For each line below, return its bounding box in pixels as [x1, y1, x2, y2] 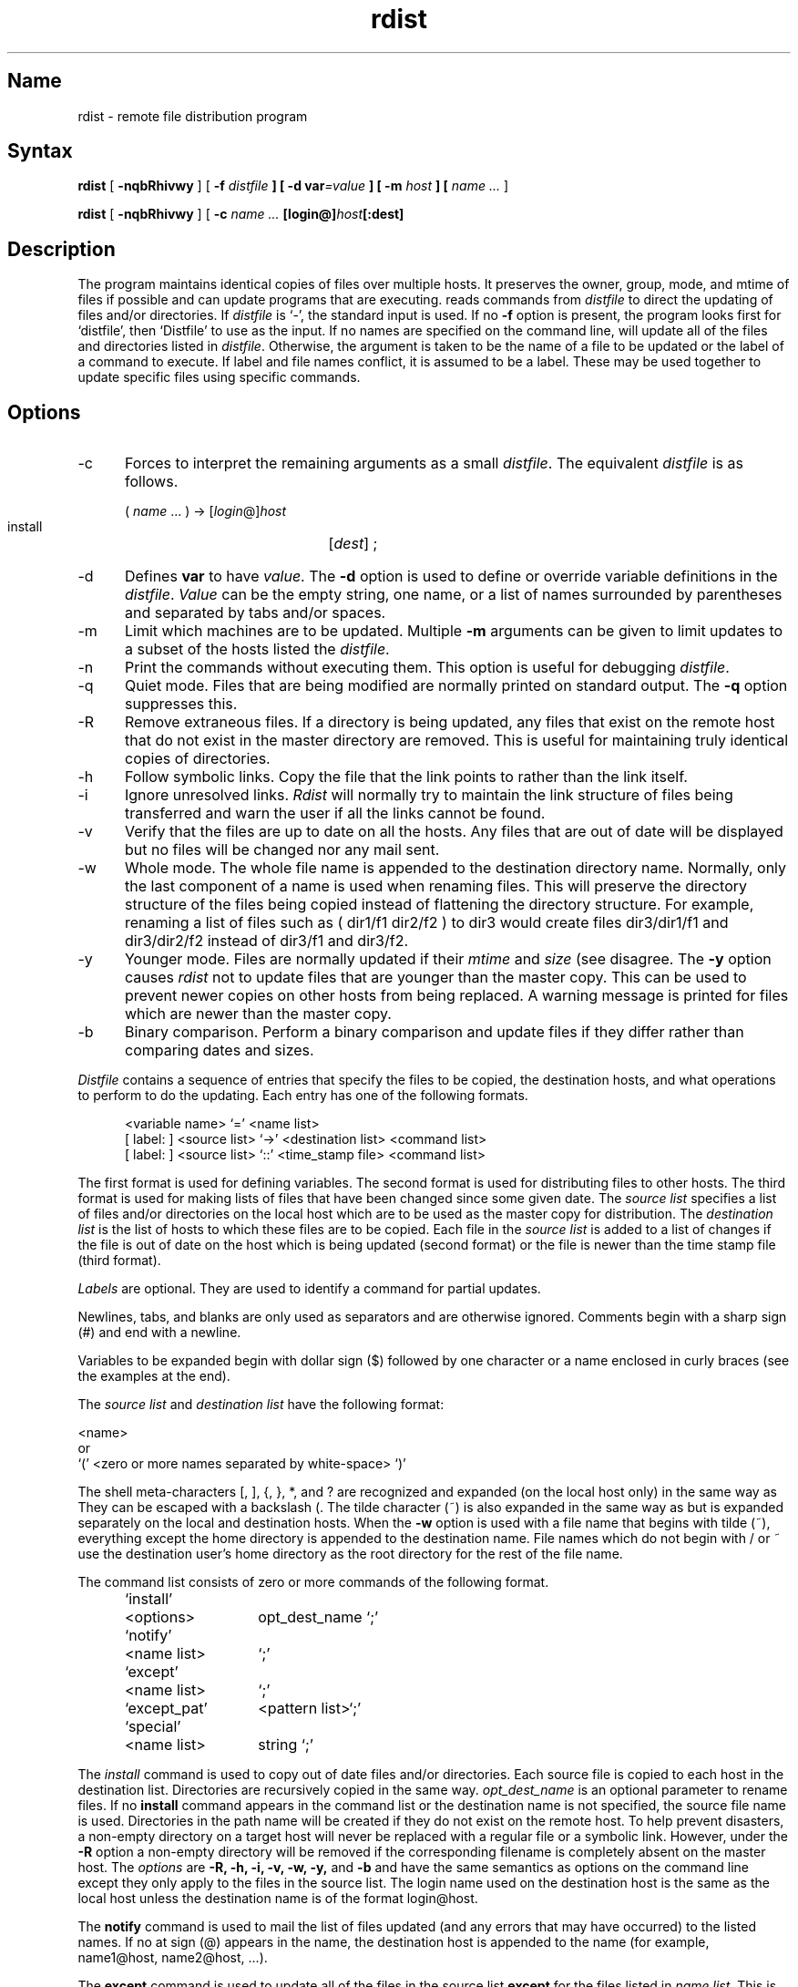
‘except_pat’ [125, 1699, 208, 1718]
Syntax [7, 139, 73, 163]
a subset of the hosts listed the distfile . [124, 640, 390, 659]
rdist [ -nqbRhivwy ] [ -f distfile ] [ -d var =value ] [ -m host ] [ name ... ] [77, 178, 509, 194]
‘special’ [125, 1717, 181, 1736]
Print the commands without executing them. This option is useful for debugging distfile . [124, 658, 730, 677]
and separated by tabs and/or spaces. [124, 603, 386, 623]
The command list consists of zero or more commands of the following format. [77, 1574, 549, 1591]
